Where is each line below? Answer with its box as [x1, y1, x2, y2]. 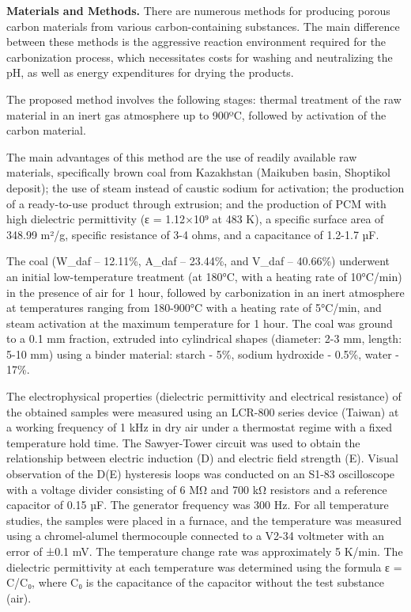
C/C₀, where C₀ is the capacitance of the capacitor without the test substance [6, 574, 384, 591]
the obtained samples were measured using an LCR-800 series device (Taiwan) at [6, 403, 399, 420]
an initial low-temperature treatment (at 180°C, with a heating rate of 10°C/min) [6, 268, 402, 284]
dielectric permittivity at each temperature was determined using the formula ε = [6, 558, 402, 575]
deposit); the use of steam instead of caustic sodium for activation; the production [6, 179, 405, 196]
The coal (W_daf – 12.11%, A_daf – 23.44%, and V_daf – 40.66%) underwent [6, 253, 390, 269]
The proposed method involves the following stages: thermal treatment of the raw [6, 90, 402, 107]
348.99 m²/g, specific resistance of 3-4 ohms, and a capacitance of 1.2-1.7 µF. [6, 226, 379, 242]
